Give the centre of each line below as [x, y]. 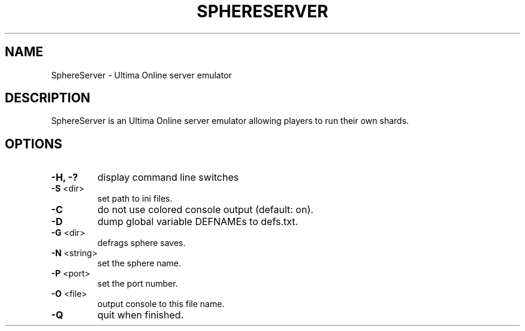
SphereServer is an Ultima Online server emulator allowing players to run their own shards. [230, 121]
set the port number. [138, 284]
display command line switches [168, 177]
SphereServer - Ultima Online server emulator [141, 75]
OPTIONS [34, 144]
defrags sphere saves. [141, 243]
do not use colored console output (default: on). [205, 210]
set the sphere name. [139, 263]
